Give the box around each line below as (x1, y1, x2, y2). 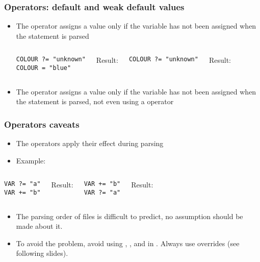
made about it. (16, 221, 63, 231)
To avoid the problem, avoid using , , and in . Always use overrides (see (16, 237, 240, 248)
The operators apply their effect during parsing (16, 138, 164, 149)
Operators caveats (4, 117, 80, 130)
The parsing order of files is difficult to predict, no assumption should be (16, 210, 243, 221)
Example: (16, 155, 46, 165)
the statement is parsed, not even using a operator (16, 96, 174, 107)
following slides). (16, 248, 68, 258)
